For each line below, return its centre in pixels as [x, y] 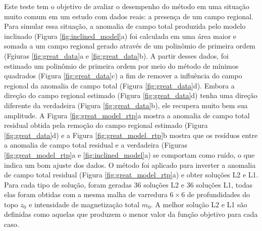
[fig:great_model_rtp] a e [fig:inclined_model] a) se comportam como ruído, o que [129, 154]
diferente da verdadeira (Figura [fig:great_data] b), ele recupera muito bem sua [126, 105]
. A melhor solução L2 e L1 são [199, 204]
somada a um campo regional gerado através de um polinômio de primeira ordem [130, 46]
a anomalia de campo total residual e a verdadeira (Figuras [96, 145]
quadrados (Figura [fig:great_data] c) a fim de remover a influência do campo [123, 76]
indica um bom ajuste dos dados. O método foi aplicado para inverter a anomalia [130, 165]
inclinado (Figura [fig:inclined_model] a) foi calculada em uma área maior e [120, 36]
